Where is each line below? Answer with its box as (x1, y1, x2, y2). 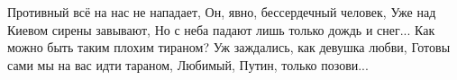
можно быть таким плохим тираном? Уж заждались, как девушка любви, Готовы (7, 38, 451, 57)
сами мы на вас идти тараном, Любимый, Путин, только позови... (7, 55, 369, 74)
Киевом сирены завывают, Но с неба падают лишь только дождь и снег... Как (7, 20, 435, 39)
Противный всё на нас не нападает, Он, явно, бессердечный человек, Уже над (7, 3, 436, 21)
